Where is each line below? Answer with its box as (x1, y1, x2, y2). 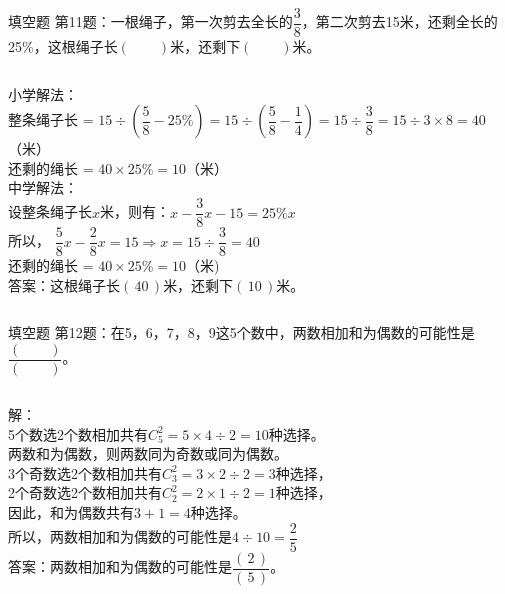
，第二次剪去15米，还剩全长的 (301, 11, 498, 32)
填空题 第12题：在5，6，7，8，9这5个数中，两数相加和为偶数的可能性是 (8, 322, 475, 343)
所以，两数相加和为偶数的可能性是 (8, 526, 232, 547)
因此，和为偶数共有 (8, 501, 134, 522)
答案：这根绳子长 (8, 274, 120, 295)
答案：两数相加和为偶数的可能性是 (8, 556, 232, 577)
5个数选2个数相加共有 (8, 423, 148, 444)
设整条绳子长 (8, 201, 92, 222)
